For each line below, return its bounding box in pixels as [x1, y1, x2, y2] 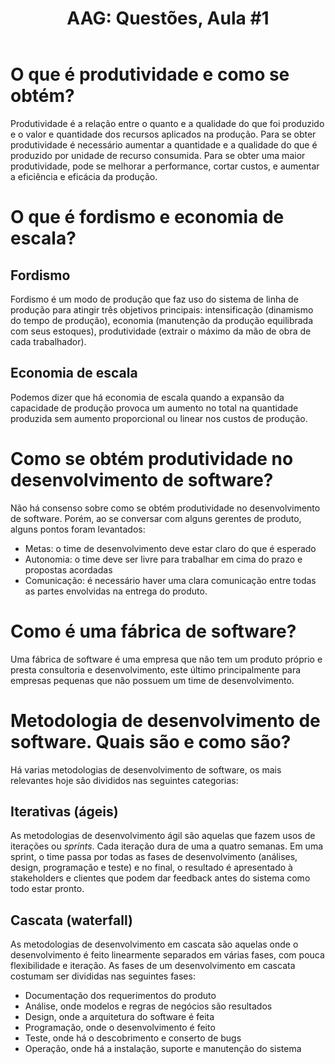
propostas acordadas [24, 563, 113, 576]
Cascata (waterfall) [10, 912, 133, 929]
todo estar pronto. [10, 883, 85, 895]
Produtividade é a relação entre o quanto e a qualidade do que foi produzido [10, 117, 325, 129]
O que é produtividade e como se [10, 63, 290, 86]
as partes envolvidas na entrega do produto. [24, 585, 208, 597]
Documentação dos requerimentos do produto [24, 990, 217, 1002]
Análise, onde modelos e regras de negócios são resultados [24, 1000, 273, 1012]
